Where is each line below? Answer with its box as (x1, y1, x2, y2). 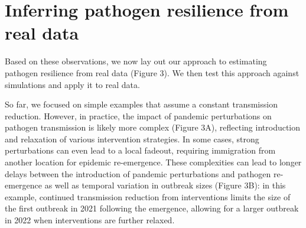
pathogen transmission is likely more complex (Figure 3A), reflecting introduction (5, 121, 301, 133)
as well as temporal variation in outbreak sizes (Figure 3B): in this (44, 179, 286, 191)
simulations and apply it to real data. (5, 78, 140, 90)
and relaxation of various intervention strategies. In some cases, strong (5, 132, 259, 145)
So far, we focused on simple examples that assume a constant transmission (5, 98, 278, 110)
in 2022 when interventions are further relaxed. (5, 214, 175, 226)
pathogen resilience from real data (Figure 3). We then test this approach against (5, 66, 300, 79)
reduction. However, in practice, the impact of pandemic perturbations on (5, 109, 272, 122)
